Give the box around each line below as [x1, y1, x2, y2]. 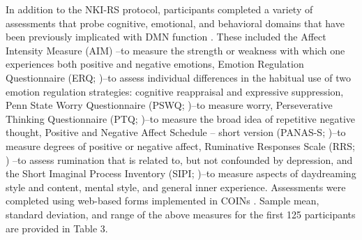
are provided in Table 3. [6, 220, 108, 235]
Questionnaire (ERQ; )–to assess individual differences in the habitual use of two [6, 70, 351, 84]
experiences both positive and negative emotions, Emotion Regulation [6, 57, 304, 71]
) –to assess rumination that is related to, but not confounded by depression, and [6, 152, 353, 167]
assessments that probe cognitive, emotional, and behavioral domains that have [6, 15, 345, 30]
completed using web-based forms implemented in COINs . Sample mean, [6, 193, 319, 208]
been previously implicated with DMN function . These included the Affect [6, 29, 326, 44]
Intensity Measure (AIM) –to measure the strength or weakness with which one [6, 43, 345, 57]
